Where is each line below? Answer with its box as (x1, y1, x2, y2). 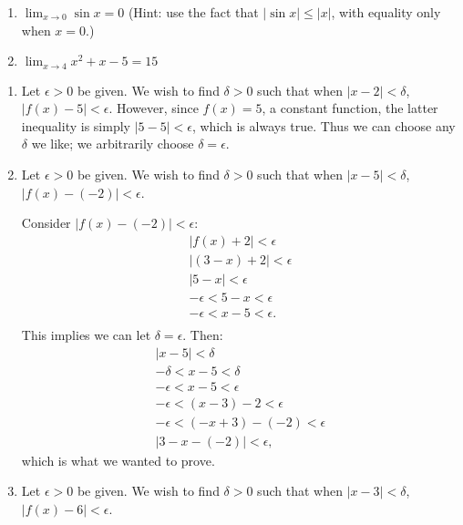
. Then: (182, 324, 223, 344)
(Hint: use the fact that (128, 3, 259, 21)
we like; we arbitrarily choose (31, 134, 194, 153)
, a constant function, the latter (262, 98, 438, 118)
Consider (21, 213, 71, 232)
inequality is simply (21, 116, 130, 135)
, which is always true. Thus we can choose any (191, 116, 456, 135)
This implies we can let (21, 324, 151, 344)
